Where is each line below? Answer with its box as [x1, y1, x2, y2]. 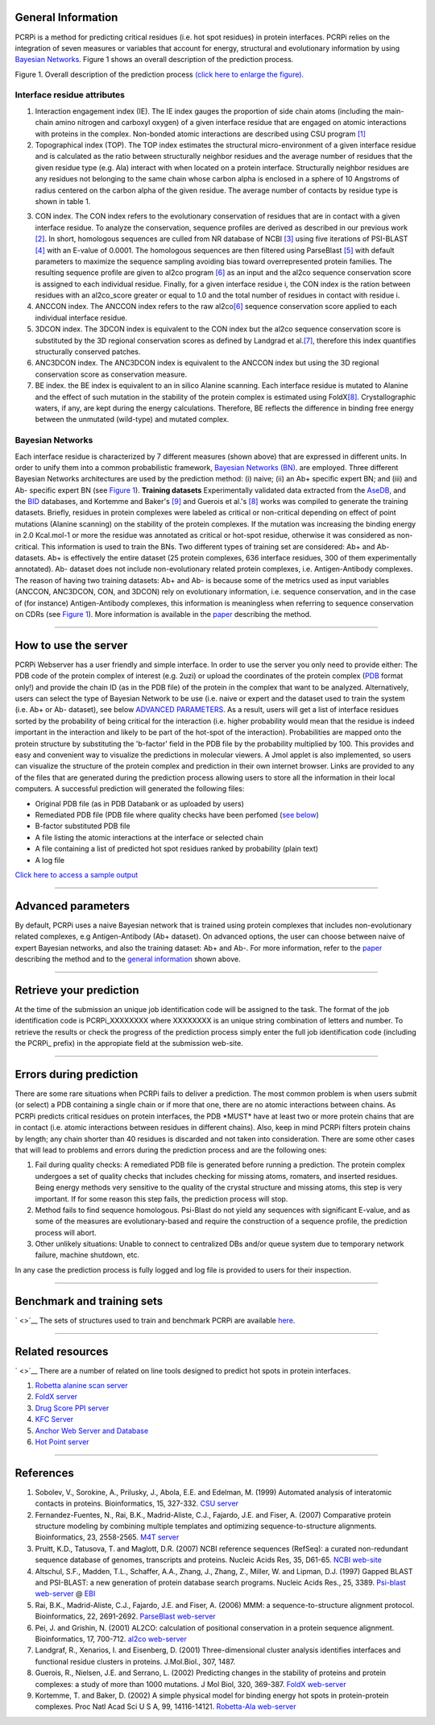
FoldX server [35, 1392, 78, 1402]
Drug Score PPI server [35, 1403, 110, 1413]
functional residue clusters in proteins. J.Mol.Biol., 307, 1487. [35, 1656, 236, 1666]
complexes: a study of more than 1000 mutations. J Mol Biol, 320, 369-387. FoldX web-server [35, 1679, 346, 1689]
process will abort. [35, 1227, 97, 1237]
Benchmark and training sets [14, 1294, 164, 1308]
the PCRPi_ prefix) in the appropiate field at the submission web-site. [14, 1039, 243, 1048]
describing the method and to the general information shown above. [14, 954, 241, 964]
